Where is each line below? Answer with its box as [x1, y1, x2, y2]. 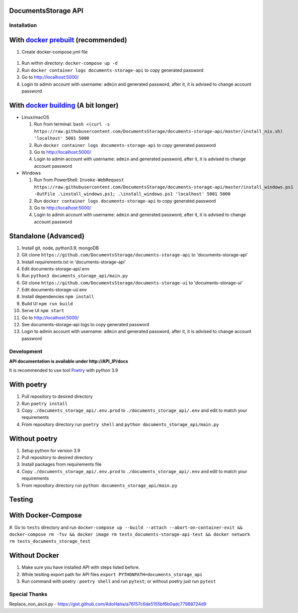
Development [9, 348, 43, 355]
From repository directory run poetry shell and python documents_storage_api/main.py [21, 421, 219, 427]
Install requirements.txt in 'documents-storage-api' [21, 259, 126, 265]
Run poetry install [21, 400, 68, 406]
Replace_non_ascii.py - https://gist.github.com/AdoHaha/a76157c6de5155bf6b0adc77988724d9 [9, 601, 207, 607]
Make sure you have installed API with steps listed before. [21, 564, 140, 570]
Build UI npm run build [21, 300, 73, 306]
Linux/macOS [21, 114, 50, 120]
